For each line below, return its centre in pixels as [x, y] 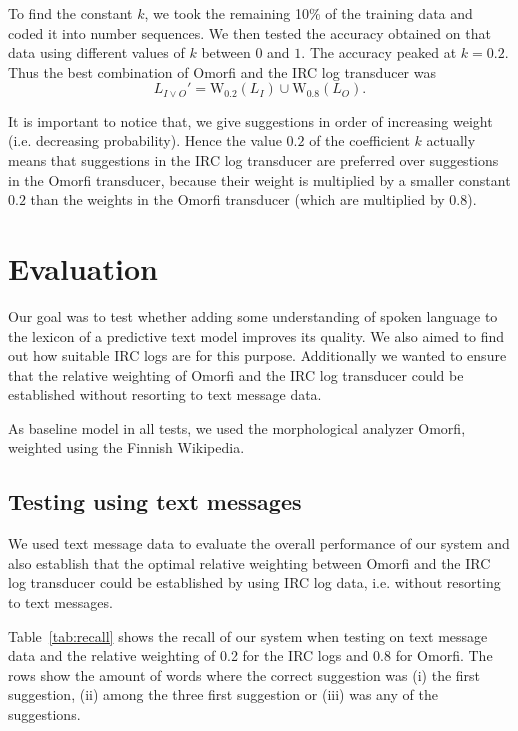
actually [451, 140]
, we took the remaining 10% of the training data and [308, 13]
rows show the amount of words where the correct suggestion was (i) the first [244, 674]
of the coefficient [359, 140]
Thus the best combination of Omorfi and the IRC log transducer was [222, 71]
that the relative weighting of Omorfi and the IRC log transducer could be [236, 374]
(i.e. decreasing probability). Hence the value [145, 140]
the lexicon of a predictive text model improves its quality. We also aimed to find [256, 335]
